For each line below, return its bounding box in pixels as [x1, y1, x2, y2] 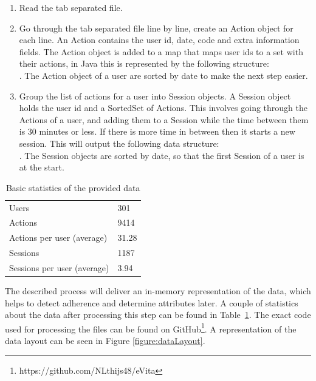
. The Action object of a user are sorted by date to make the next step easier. [19, 69, 308, 81]
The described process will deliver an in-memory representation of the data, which [5, 285, 311, 297]
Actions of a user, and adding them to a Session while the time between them [19, 113, 309, 126]
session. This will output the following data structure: [19, 137, 219, 149]
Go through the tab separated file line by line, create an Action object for [19, 21, 294, 34]
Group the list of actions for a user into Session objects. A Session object [19, 89, 291, 102]
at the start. [19, 161, 64, 174]
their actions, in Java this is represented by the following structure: [19, 57, 269, 70]
